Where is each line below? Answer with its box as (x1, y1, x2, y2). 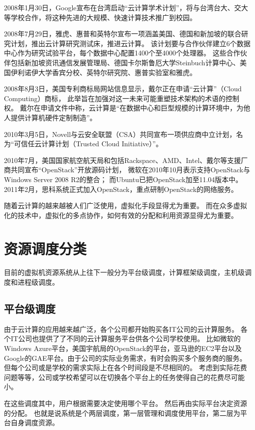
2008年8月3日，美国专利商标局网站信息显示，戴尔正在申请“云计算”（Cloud (4, 83, 242, 94)
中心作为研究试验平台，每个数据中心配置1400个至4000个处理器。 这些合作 (4, 48, 240, 58)
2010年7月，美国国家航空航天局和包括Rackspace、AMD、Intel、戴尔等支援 (4, 155, 241, 165)
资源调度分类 (4, 239, 87, 259)
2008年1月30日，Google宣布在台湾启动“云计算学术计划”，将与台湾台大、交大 (4, 2, 248, 12)
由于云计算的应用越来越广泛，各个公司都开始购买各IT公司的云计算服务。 (4, 323, 239, 334)
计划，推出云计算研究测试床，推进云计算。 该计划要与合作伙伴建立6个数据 (10, 38, 251, 48)
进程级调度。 (17, 277, 59, 287)
